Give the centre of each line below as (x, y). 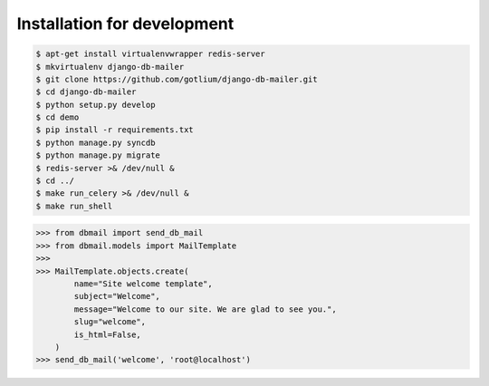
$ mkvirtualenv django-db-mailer (110, 67)
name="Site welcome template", (143, 284)
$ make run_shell (74, 206)
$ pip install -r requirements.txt (115, 130)
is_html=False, (108, 334)
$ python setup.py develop (96, 105)
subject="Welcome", (117, 296)
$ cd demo (58, 117)
